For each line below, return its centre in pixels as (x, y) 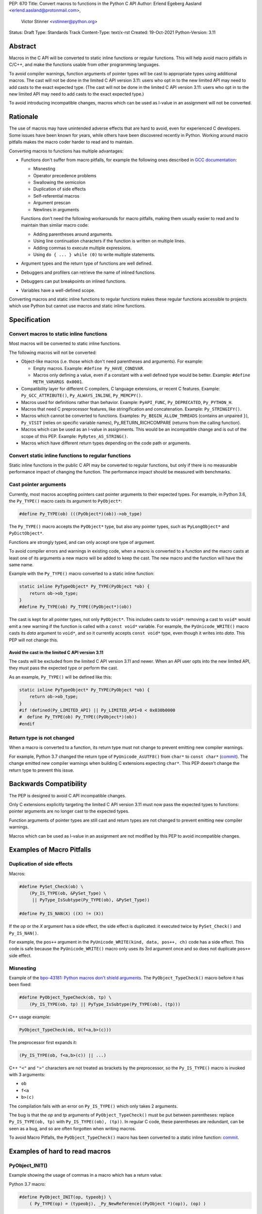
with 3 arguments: (27, 1074)
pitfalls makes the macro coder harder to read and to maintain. (71, 142)
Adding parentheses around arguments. (73, 234)
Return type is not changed (42, 738)
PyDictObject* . (26, 533)
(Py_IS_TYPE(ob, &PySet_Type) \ (68, 893)
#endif (27, 724)
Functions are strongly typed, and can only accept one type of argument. (82, 542)
